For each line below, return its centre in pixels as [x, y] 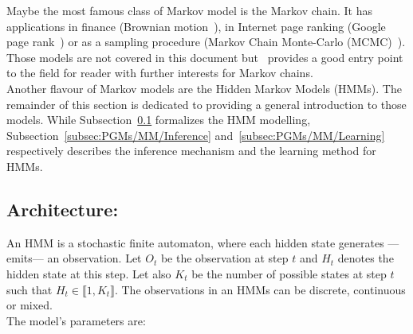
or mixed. [29, 305]
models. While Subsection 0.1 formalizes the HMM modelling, [159, 120]
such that [29, 289]
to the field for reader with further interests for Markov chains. [160, 73]
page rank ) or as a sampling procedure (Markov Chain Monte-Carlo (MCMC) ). [206, 42]
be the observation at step [224, 258]
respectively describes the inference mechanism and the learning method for [191, 151]
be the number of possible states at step [289, 273]
